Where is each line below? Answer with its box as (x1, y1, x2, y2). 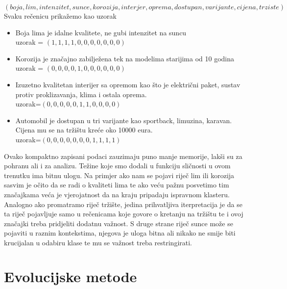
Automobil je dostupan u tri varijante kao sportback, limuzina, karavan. (15, 115, 232, 125)
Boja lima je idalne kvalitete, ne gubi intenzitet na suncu (15, 27, 187, 37)
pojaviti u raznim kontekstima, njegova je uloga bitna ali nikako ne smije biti (4, 228, 236, 238)
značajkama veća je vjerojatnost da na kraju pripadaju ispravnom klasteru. (4, 189, 230, 199)
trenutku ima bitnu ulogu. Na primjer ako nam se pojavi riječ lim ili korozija (4, 170, 235, 180)
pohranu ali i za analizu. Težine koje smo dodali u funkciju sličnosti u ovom (4, 160, 231, 171)
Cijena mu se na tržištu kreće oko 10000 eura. (15, 125, 153, 135)
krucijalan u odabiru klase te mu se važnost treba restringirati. (4, 237, 192, 247)
